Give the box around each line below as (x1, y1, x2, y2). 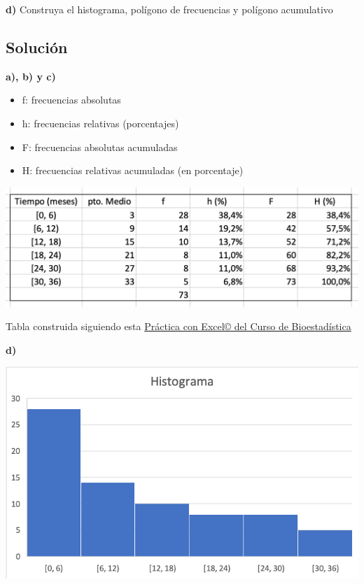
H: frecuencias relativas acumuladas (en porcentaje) (22, 163, 244, 178)
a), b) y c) (6, 69, 56, 83)
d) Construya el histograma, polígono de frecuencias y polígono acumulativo (6, 2, 333, 16)
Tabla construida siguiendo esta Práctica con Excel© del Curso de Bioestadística (6, 319, 351, 334)
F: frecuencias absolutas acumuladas (22, 139, 178, 154)
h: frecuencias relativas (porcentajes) (22, 115, 179, 130)
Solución (6, 36, 68, 57)
